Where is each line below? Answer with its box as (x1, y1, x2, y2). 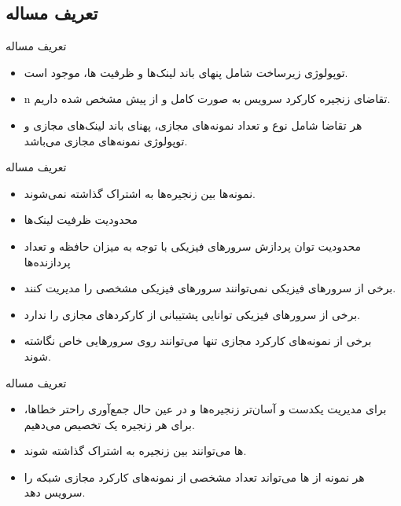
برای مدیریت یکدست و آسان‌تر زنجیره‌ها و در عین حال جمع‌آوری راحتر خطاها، (24, 401, 387, 417)
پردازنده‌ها (24, 253, 71, 269)
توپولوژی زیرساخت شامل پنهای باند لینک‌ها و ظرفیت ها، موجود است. (24, 64, 348, 80)
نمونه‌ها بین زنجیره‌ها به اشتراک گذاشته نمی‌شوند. (24, 185, 256, 201)
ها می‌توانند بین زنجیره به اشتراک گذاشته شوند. (24, 442, 247, 459)
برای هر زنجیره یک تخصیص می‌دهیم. (24, 416, 195, 432)
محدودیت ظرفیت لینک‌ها (24, 211, 138, 228)
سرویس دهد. (24, 484, 86, 500)
